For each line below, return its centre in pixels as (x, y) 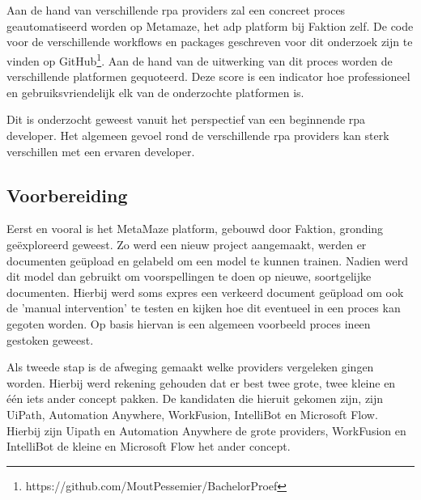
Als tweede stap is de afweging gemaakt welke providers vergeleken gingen (190, 367)
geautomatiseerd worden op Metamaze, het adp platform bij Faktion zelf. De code (210, 25)
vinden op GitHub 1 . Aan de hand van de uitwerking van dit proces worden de (200, 59)
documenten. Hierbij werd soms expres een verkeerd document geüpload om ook (205, 292)
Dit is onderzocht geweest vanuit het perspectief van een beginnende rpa (186, 119)
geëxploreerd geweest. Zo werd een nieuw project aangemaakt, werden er (187, 244)
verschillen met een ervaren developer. (101, 151)
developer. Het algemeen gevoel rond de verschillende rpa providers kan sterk (198, 135)
